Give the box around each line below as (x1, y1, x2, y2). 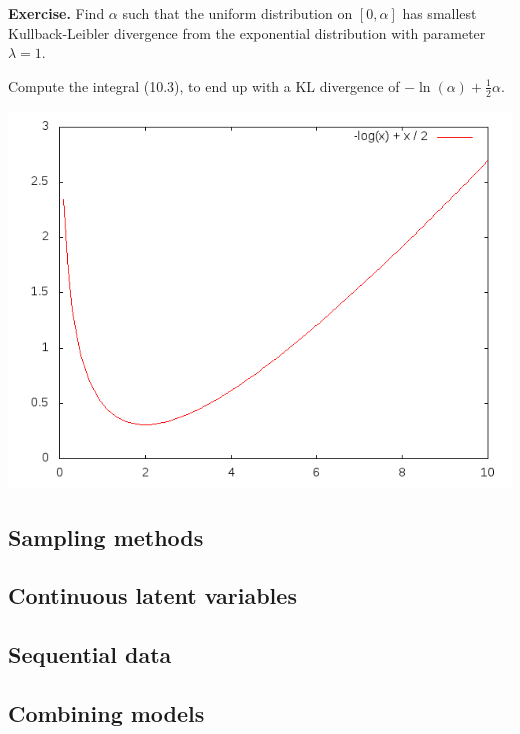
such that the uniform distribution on (122, 3, 353, 23)
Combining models (8, 697, 205, 728)
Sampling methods (8, 521, 204, 552)
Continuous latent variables (8, 580, 297, 611)
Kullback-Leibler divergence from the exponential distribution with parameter (8, 22, 486, 43)
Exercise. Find (8, 3, 105, 23)
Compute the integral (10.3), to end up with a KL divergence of (8, 75, 400, 96)
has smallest (402, 3, 477, 23)
